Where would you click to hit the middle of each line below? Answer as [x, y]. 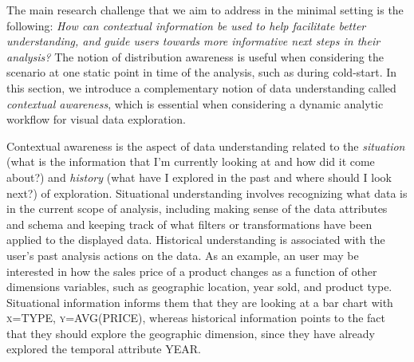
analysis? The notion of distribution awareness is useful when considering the [195, 56]
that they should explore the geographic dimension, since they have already [191, 333]
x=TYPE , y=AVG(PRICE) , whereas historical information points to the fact [196, 318]
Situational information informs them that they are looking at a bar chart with [200, 302]
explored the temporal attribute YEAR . [104, 349]
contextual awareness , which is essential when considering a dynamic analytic [195, 103]
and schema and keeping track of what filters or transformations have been [189, 224]
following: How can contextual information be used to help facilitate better [186, 25]
